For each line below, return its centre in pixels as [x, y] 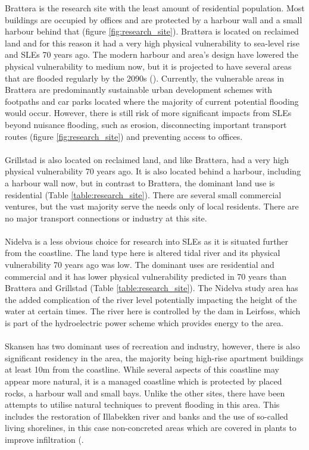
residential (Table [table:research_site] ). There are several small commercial [143, 194]
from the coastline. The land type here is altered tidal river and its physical [143, 253]
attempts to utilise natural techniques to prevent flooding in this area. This [142, 404]
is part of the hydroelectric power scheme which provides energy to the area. [144, 323]
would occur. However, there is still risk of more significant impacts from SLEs [148, 113]
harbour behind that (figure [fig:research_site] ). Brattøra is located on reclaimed [152, 31]
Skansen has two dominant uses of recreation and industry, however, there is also [152, 346]
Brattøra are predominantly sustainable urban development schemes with [139, 90]
